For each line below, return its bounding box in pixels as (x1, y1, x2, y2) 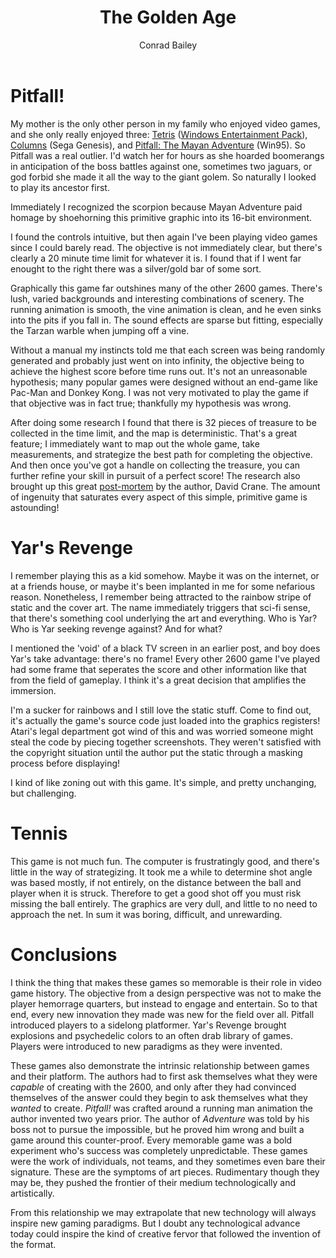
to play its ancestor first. (10, 181, 110, 193)
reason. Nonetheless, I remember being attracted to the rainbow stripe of (10, 591, 312, 603)
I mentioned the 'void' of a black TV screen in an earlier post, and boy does (10, 642, 321, 654)
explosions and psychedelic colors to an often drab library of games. (10, 1029, 294, 1041)
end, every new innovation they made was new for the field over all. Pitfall (10, 1008, 315, 1020)
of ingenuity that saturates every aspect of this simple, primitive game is (10, 491, 308, 503)
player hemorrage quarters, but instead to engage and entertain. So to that (10, 997, 318, 1010)
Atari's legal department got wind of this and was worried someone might (10, 725, 314, 737)
